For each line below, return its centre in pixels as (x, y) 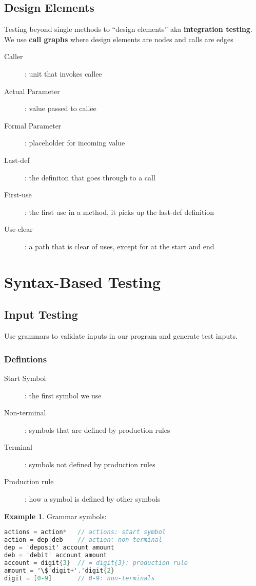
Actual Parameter (32, 91)
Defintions (26, 359)
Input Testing (41, 314)
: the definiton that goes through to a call (90, 177)
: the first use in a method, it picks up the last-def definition (120, 212)
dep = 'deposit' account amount (59, 547)
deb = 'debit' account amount (56, 555)
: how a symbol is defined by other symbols (93, 499)
